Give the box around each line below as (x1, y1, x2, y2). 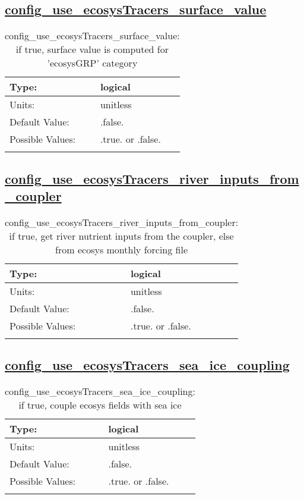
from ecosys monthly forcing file (55, 242, 188, 256)
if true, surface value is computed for (15, 42, 169, 57)
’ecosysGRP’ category (47, 56, 138, 70)
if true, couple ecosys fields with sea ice (18, 398, 182, 412)
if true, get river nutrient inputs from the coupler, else (9, 228, 234, 243)
